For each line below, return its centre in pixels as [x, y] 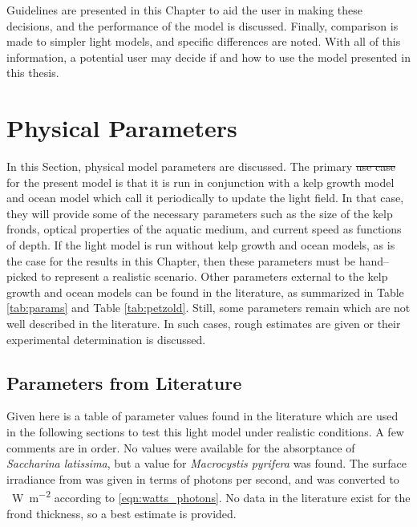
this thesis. [33, 73]
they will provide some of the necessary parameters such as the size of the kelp [200, 213]
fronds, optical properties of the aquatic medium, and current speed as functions [204, 229]
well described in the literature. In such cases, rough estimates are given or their [204, 324]
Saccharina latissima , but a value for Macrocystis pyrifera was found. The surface [207, 463]
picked [22, 276]
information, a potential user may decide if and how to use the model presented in [208, 57]
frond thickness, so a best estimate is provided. [121, 513]
